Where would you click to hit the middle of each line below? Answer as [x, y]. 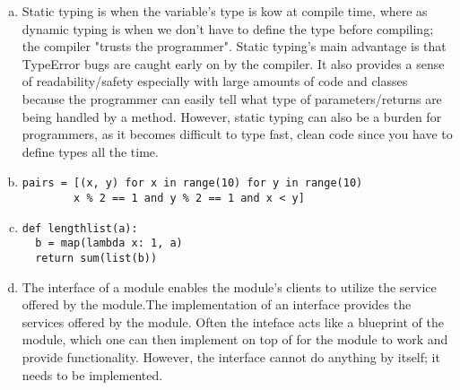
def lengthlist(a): [80, 228]
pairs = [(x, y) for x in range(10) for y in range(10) [192, 183]
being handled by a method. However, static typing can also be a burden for [232, 116]
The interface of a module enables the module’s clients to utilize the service [229, 286]
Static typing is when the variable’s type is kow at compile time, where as [225, 11]
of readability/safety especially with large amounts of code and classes [215, 81]
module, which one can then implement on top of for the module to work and [235, 339]
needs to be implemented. [92, 374]
